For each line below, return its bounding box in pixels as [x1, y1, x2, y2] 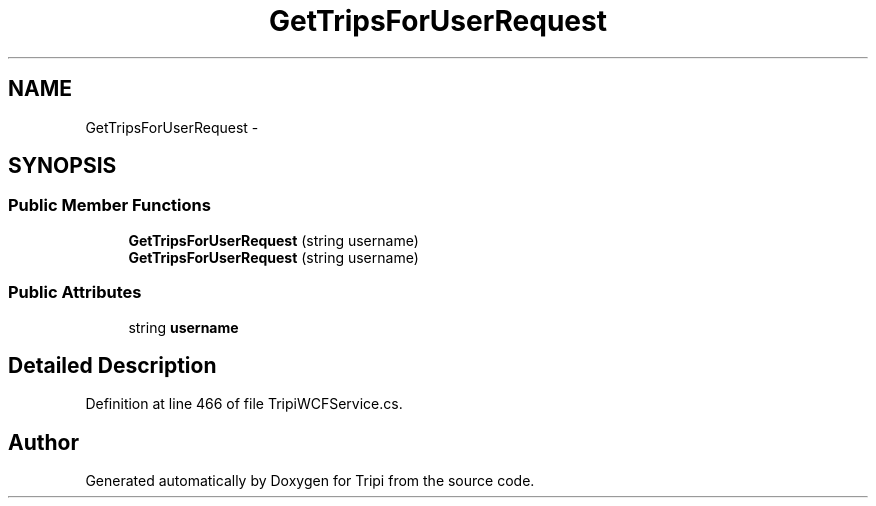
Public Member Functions [8, 195, 211, 216]
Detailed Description [8, 352, 217, 378]
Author [8, 429, 79, 455]
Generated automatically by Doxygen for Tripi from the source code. [85, 472, 535, 490]
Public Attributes [8, 282, 142, 303]
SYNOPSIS [8, 153, 117, 179]
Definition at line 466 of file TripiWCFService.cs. [85, 395, 403, 413]
